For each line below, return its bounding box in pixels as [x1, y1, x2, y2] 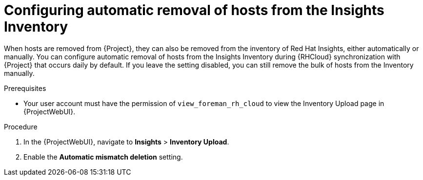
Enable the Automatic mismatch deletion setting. [23, 152, 183, 161]
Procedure [4, 122, 38, 131]
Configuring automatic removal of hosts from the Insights [4, 2, 384, 18]
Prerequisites [4, 84, 46, 92]
